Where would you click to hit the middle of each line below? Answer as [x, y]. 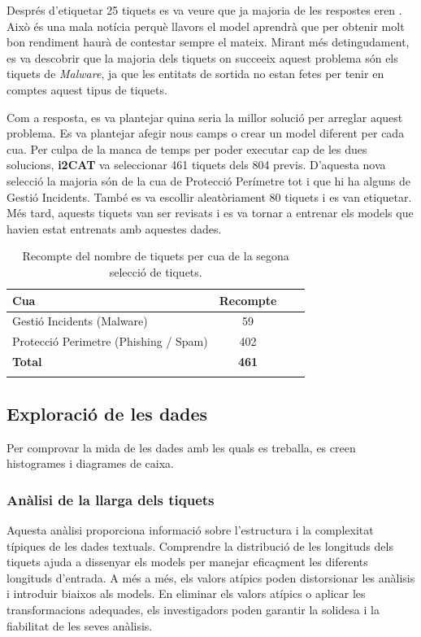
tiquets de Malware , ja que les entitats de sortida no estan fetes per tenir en [195, 74]
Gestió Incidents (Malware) [80, 321]
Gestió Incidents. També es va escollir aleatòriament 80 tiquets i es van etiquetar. [209, 196]
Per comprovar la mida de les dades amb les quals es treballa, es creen [181, 447]
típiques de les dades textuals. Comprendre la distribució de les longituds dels [200, 545]
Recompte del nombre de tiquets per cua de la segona [156, 256]
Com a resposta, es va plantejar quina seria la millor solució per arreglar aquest [205, 117]
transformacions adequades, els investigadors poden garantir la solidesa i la [193, 609]
